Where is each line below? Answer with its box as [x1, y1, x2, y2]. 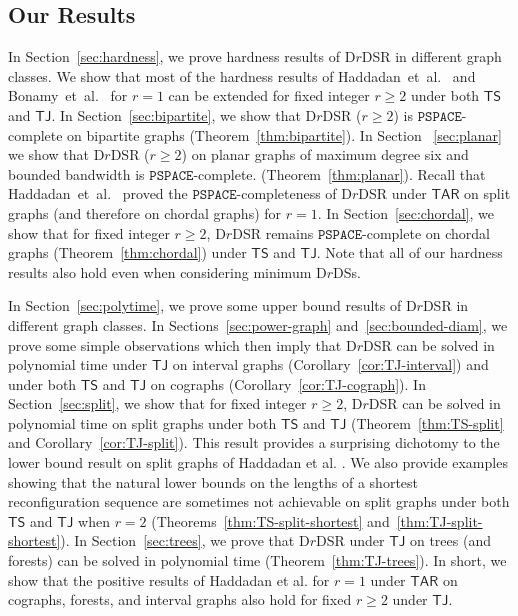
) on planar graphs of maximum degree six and [181, 144, 469, 165]
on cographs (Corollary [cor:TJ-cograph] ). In [150, 373, 426, 394]
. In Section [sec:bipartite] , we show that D [51, 104, 317, 125]
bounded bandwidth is [8, 163, 145, 184]
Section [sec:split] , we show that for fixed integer [8, 393, 307, 414]
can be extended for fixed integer [168, 85, 370, 106]
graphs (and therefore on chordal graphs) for [8, 202, 282, 223]
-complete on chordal [362, 222, 491, 243]
